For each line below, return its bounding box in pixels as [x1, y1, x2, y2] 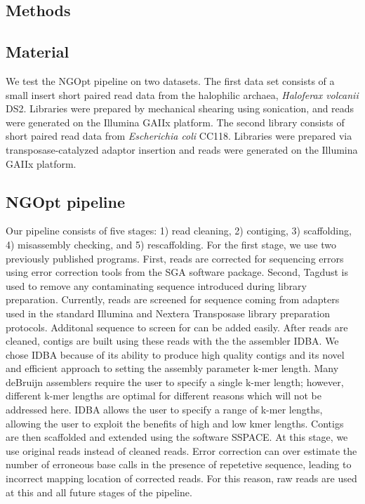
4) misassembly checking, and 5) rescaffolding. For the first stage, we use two [6, 237, 336, 251]
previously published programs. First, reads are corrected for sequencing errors [6, 251, 344, 265]
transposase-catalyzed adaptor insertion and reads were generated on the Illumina [6, 142, 358, 157]
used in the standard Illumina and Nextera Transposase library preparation [6, 305, 330, 320]
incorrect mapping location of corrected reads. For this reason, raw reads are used [6, 471, 357, 486]
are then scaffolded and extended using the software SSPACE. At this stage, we [6, 430, 348, 444]
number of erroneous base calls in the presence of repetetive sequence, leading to [6, 457, 352, 472]
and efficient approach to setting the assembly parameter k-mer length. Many [6, 361, 339, 376]
